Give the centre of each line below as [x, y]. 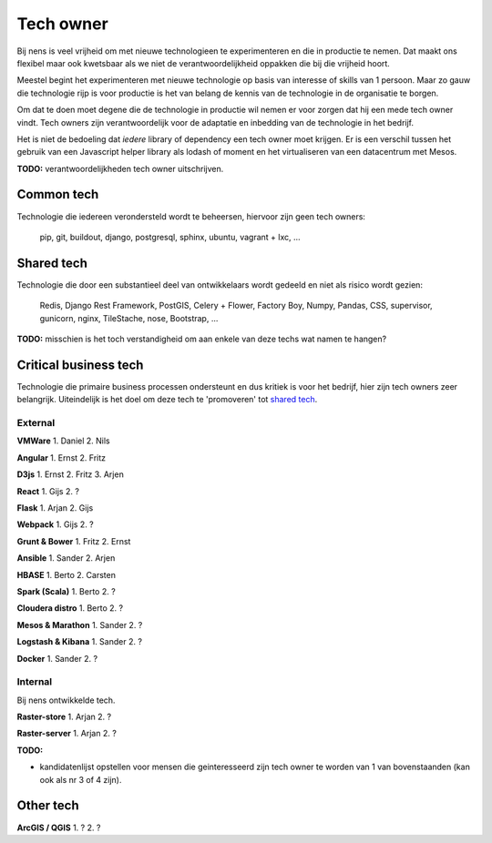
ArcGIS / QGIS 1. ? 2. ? [59, 828]
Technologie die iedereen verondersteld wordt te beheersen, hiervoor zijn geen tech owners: [191, 216]
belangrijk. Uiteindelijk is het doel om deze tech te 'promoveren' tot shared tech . [167, 400]
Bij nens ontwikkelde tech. [66, 700]
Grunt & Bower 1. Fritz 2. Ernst [74, 541]
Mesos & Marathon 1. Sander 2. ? [80, 625]
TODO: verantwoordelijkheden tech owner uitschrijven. [120, 168]
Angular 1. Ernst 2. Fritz [61, 457]
